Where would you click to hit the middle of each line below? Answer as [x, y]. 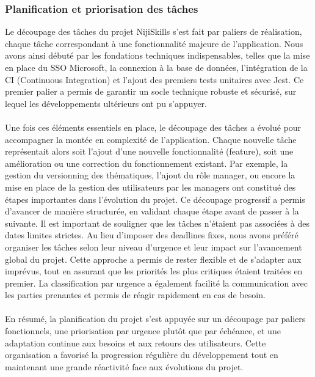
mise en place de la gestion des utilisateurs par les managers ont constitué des [150, 187]
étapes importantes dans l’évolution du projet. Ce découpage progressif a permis [155, 199]
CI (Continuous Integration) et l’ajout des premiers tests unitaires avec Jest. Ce [154, 79]
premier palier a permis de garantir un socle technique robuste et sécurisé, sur [151, 91]
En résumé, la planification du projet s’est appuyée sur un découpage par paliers [155, 319]
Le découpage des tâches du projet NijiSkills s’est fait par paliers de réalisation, [154, 31]
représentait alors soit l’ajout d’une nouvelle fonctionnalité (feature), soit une [149, 151]
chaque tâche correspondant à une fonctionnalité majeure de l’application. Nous [154, 43]
